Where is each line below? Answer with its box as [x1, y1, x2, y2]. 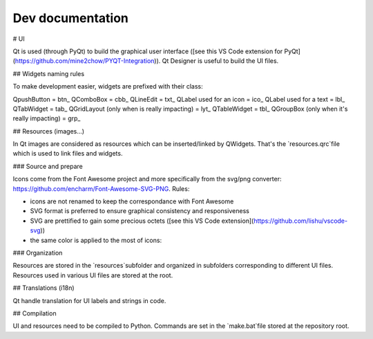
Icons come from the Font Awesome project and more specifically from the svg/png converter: [12, 175, 283, 183]
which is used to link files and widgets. [12, 149, 123, 158]
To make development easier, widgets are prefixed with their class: [12, 82, 203, 91]
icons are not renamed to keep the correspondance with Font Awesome [30, 197, 234, 205]
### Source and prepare [12, 162, 83, 170]
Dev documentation [12, 10, 129, 26]
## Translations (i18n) [12, 284, 75, 292]
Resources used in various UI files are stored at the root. [12, 271, 173, 280]
